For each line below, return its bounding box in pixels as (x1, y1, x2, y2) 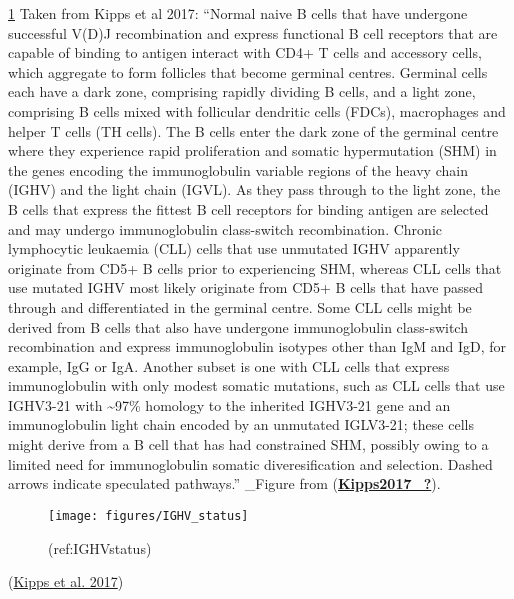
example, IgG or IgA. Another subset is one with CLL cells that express (8, 355, 450, 376)
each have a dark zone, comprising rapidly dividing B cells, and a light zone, (8, 81, 476, 102)
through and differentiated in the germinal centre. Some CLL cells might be (8, 296, 472, 317)
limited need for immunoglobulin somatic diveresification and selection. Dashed (8, 453, 493, 474)
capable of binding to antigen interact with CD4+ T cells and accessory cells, (8, 42, 482, 63)
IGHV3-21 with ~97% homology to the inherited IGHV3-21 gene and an (8, 394, 451, 415)
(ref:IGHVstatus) (48, 537, 152, 558)
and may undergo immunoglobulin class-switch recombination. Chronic (8, 218, 442, 239)
